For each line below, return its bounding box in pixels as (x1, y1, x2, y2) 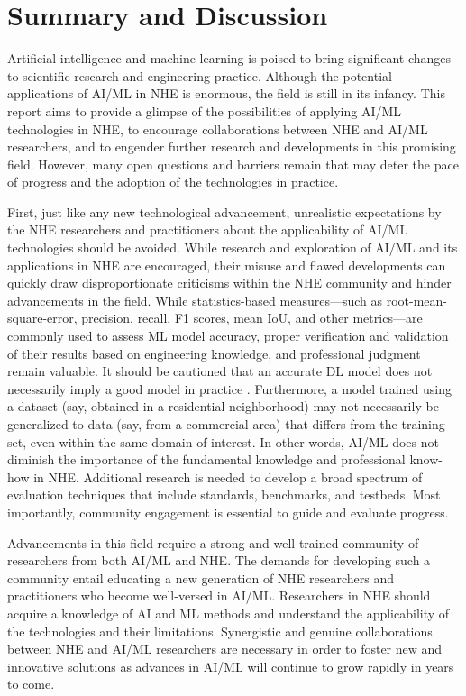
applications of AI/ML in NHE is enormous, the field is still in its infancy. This (7, 84, 445, 103)
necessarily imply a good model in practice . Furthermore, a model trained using (7, 379, 452, 398)
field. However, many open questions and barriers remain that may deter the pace (7, 154, 459, 173)
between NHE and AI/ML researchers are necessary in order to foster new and (7, 639, 443, 658)
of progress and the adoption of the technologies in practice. (7, 172, 339, 191)
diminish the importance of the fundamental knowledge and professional (7, 450, 406, 469)
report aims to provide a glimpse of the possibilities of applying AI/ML (7, 101, 402, 120)
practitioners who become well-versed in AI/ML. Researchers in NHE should (7, 586, 431, 605)
